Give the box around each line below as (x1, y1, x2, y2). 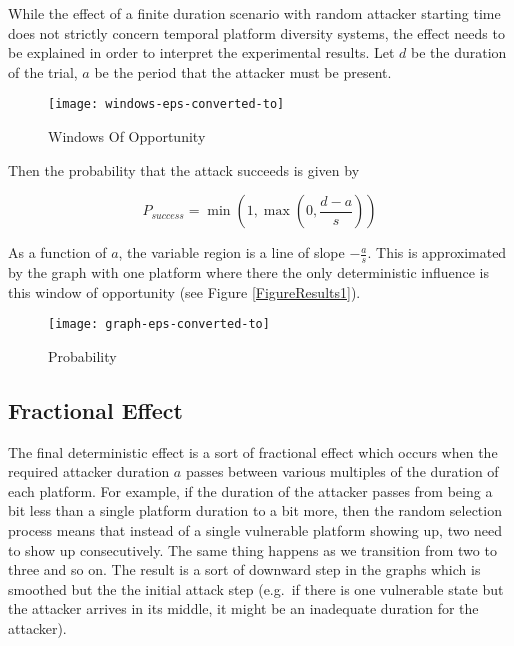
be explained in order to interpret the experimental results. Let (8, 42, 395, 63)
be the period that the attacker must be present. (94, 61, 392, 82)
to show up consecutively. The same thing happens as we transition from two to (8, 539, 497, 560)
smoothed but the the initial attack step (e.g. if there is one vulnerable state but (8, 578, 504, 599)
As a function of (8, 242, 107, 263)
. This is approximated (367, 242, 507, 263)
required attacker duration (8, 461, 170, 482)
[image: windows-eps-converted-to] (48, 97, 285, 112)
